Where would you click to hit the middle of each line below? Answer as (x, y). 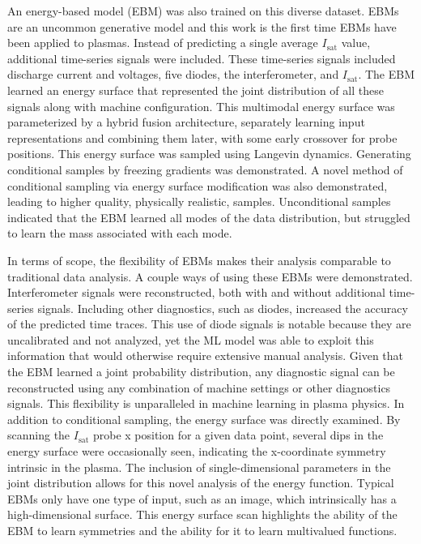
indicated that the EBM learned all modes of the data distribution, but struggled (209, 217)
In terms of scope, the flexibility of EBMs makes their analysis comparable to (199, 260)
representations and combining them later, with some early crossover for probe (202, 137)
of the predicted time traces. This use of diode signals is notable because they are (209, 324)
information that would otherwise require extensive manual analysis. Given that (206, 356)
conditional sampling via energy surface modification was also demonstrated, (198, 185)
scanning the (39, 435)
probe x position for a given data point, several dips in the (238, 435)
